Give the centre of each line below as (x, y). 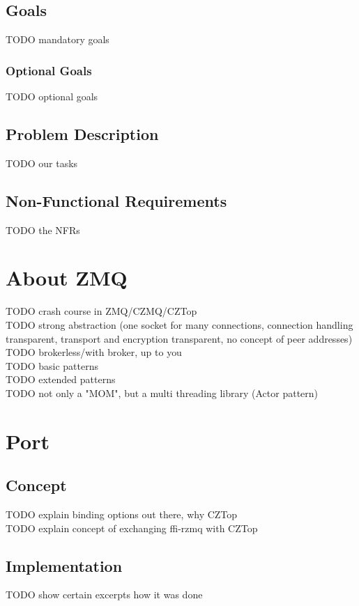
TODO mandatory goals (58, 39)
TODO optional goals (52, 96)
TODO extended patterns (61, 379)
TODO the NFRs (43, 230)
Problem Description (82, 134)
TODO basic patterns (52, 365)
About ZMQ (67, 278)
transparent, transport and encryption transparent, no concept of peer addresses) (179, 338)
